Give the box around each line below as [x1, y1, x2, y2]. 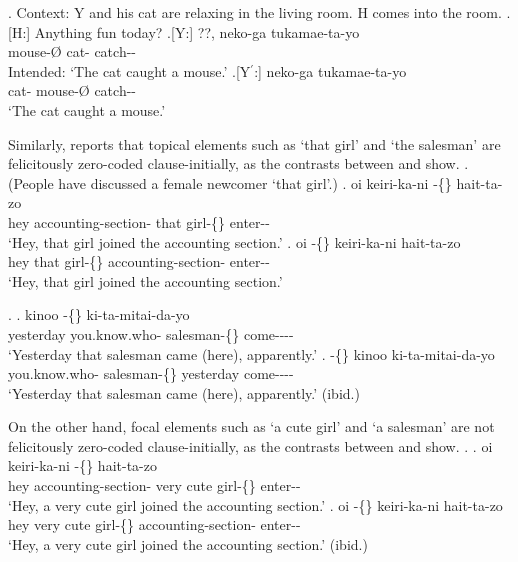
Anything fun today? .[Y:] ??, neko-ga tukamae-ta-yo [34, 21, 360, 42]
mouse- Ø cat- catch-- [8, 41, 136, 62]
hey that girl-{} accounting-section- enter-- [8, 251, 270, 272]
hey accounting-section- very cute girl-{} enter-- [8, 475, 301, 496]
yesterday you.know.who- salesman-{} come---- [8, 323, 294, 344]
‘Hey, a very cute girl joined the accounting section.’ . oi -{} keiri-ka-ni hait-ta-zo [8, 494, 503, 515]
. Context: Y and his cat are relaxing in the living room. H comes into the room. [8, 2, 502, 22]
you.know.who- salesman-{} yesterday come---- [8, 363, 294, 384]
